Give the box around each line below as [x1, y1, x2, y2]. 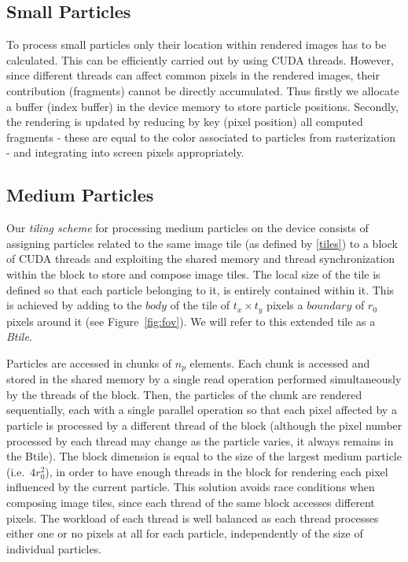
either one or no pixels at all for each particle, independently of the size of [6, 525, 363, 542]
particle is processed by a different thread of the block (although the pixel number [6, 417, 402, 433]
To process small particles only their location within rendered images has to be [6, 36, 387, 53]
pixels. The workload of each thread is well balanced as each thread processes [6, 509, 379, 526]
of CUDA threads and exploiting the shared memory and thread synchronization [6, 250, 395, 267]
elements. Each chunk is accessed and [189, 354, 370, 371]
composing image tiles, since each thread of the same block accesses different [6, 494, 375, 510]
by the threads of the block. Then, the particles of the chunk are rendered [6, 386, 362, 402]
